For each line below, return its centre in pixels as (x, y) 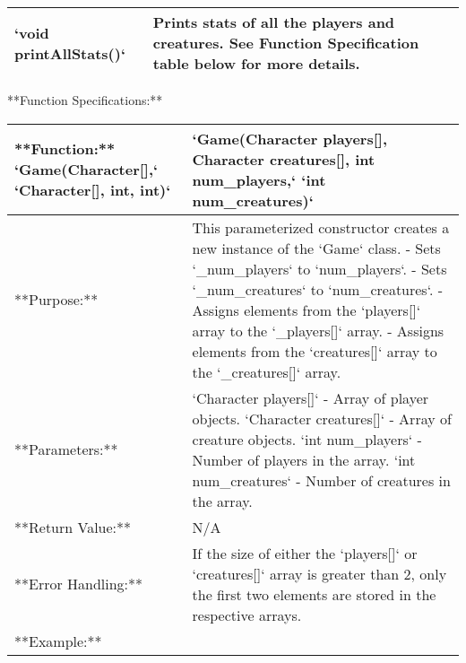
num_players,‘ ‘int (259, 179)
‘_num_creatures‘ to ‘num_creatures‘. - (318, 289)
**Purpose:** (56, 300)
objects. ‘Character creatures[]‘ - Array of (322, 418)
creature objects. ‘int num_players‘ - (307, 439)
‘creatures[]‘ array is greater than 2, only (319, 573)
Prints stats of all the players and (274, 22)
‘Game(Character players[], (289, 138)
